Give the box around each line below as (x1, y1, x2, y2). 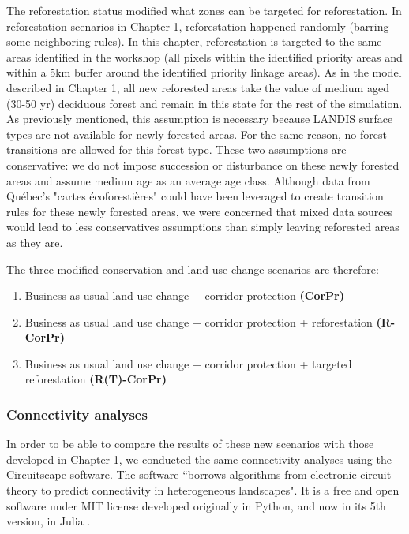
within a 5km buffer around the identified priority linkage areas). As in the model (6, 64, 402, 80)
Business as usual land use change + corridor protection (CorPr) (24, 287, 344, 304)
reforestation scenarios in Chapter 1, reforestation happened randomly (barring (6, 17, 389, 34)
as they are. (6, 233, 63, 250)
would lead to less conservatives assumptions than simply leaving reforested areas (6, 218, 400, 235)
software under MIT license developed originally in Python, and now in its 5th (6, 497, 386, 513)
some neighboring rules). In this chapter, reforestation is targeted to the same (6, 33, 382, 50)
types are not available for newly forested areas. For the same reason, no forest (6, 125, 387, 142)
